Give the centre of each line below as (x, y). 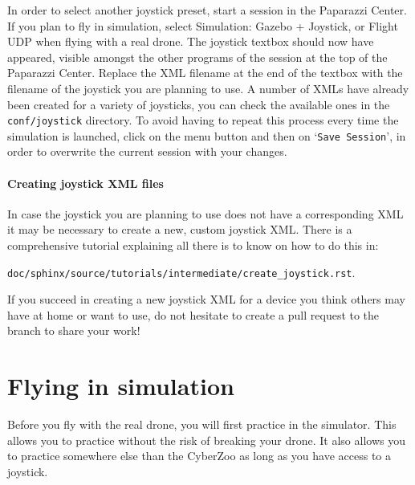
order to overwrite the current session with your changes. (147, 151)
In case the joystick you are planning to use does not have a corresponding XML (205, 213)
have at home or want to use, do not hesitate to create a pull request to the (193, 314)
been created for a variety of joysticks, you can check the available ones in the (199, 104)
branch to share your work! (74, 330)
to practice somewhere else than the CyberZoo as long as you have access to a (199, 456)
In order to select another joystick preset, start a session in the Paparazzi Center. (207, 10)
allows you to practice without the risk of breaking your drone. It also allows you (206, 440)
